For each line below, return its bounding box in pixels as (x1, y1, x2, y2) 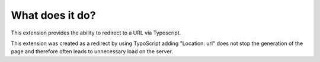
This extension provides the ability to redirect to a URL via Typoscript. (11, 29, 181, 36)
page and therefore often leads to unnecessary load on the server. (11, 48, 173, 55)
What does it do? (11, 9, 96, 22)
